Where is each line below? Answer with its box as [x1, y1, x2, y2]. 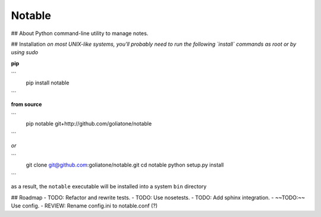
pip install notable [26, 79, 70, 86]
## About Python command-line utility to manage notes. [11, 30, 149, 37]
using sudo [11, 49, 39, 56]
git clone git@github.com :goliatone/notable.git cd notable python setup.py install [26, 161, 224, 168]
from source [11, 101, 42, 108]
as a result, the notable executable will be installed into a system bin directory [11, 183, 207, 190]
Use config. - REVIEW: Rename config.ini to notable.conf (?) [11, 202, 158, 209]
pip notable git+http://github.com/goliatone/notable [26, 120, 152, 127]
